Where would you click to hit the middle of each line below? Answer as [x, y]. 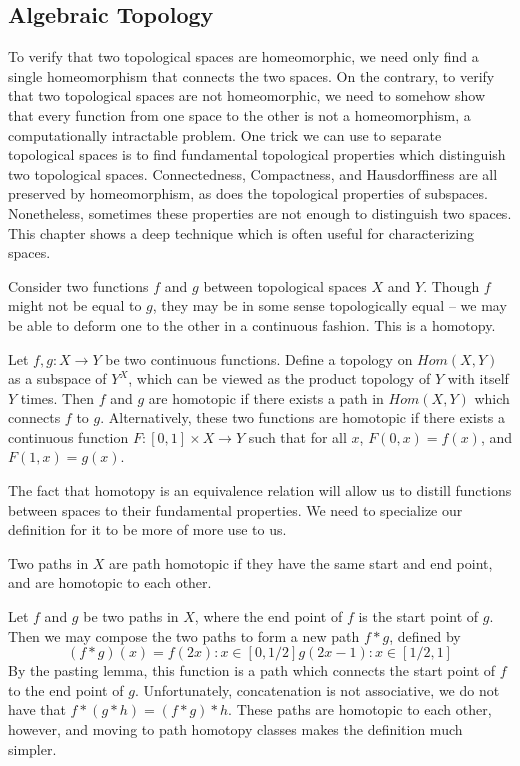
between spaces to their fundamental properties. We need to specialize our [235, 509]
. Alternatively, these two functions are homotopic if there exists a [303, 417]
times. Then [57, 397]
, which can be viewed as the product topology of [279, 378]
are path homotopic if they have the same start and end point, [301, 562]
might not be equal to [75, 305]
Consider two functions [78, 285]
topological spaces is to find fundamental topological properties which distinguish [257, 154]
